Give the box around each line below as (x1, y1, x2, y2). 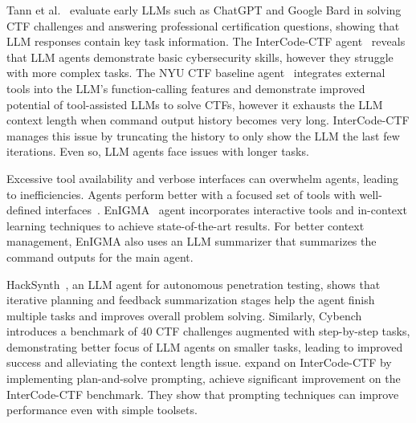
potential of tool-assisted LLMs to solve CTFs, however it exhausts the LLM (6, 96, 383, 112)
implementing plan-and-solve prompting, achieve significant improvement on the (6, 370, 401, 387)
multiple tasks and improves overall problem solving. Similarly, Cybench (6, 307, 362, 323)
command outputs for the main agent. (6, 248, 194, 265)
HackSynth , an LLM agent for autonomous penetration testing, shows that (6, 275, 381, 292)
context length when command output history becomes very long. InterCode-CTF (6, 112, 410, 128)
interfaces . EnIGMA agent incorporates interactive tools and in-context (45, 201, 407, 218)
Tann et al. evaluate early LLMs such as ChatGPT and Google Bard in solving (6, 2, 402, 18)
